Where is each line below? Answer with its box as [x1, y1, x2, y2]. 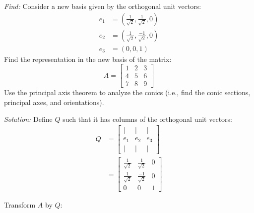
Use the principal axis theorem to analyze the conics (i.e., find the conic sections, [4, 87, 251, 98]
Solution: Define [4, 113, 53, 124]
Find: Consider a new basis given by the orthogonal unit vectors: [4, 1, 201, 11]
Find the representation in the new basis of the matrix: [4, 53, 172, 64]
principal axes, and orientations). [4, 97, 104, 107]
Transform [4, 200, 36, 210]
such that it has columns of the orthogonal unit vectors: [63, 113, 232, 124]
